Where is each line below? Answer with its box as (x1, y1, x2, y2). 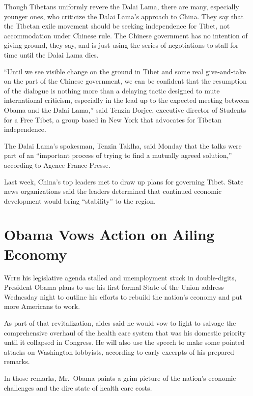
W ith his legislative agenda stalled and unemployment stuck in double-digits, (4, 272, 236, 282)
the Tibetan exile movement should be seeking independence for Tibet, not (4, 21, 230, 31)
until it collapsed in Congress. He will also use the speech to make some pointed (4, 337, 245, 347)
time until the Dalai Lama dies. (4, 49, 99, 60)
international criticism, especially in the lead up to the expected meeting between (4, 95, 249, 105)
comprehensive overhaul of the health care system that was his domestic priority (4, 327, 246, 337)
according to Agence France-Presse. (4, 159, 111, 170)
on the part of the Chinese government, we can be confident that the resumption (4, 76, 247, 86)
